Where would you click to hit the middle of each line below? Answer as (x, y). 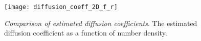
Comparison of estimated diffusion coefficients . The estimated (101, 23)
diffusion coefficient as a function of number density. (86, 33)
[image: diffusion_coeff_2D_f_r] (61, 7)
